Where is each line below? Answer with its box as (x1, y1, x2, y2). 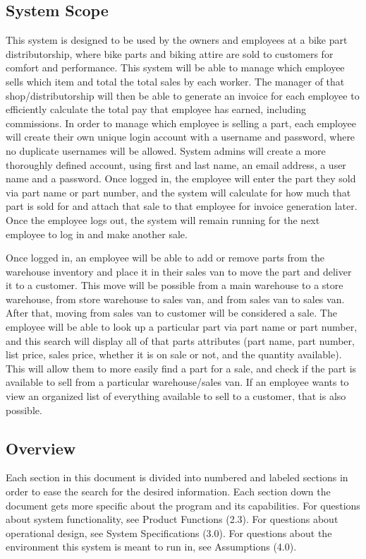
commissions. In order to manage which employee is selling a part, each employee (6, 115, 357, 130)
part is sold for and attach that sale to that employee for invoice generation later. (6, 199, 358, 213)
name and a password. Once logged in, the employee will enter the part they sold (6, 171, 356, 186)
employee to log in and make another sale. (6, 226, 188, 241)
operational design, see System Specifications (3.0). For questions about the (6, 525, 332, 540)
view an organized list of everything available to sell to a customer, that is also (6, 389, 346, 404)
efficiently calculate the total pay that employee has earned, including (6, 102, 306, 117)
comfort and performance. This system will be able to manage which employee (6, 60, 345, 75)
